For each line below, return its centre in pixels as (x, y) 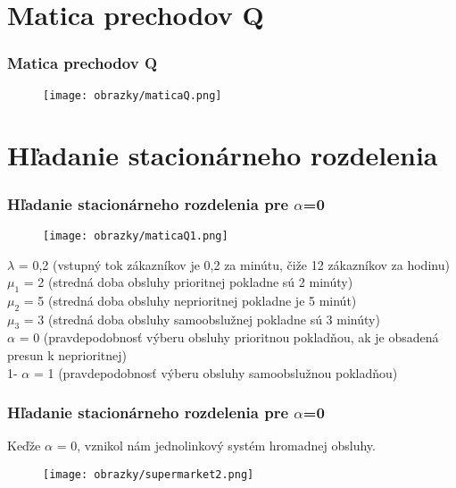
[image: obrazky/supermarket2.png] (149, 475)
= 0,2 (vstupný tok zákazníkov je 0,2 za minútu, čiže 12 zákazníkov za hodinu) (234, 264)
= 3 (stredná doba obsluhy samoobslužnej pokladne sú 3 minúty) (202, 319)
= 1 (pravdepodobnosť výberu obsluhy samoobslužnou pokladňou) (216, 372)
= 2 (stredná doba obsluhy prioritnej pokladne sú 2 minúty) (188, 282)
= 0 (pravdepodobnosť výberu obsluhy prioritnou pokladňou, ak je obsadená (229, 337)
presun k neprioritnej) (67, 355)
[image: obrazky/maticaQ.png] (133, 95)
